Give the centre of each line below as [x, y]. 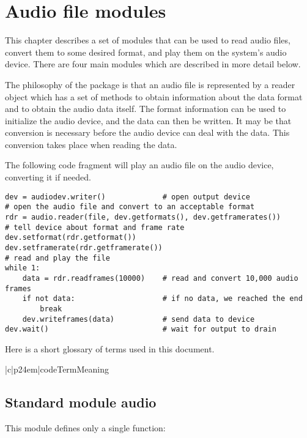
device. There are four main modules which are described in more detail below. [153, 64]
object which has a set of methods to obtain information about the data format [154, 96]
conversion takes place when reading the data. [91, 144]
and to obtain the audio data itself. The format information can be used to [146, 109]
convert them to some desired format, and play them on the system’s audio [146, 52]
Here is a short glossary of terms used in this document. [110, 348]
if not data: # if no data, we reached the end [162, 299]
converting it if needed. [48, 177]
